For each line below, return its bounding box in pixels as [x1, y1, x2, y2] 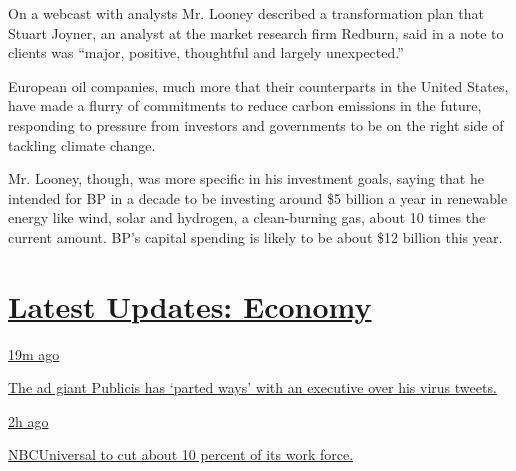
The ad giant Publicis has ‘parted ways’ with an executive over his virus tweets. [8, 377, 497, 398]
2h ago [8, 410, 49, 431]
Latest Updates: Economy [8, 285, 372, 326]
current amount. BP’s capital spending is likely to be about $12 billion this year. [8, 226, 503, 247]
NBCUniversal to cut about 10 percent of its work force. [8, 444, 354, 465]
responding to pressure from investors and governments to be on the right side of [8, 114, 504, 135]
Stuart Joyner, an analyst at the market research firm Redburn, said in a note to [8, 22, 504, 43]
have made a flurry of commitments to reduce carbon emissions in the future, [8, 95, 482, 116]
